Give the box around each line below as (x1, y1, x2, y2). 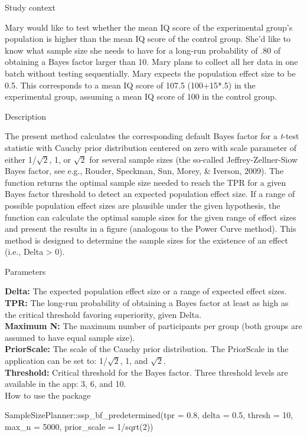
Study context (5, 1, 55, 13)
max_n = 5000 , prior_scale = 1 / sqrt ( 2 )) (5, 420, 153, 432)
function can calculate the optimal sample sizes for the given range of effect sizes (5, 211, 296, 223)
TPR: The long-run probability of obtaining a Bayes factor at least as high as (5, 297, 289, 309)
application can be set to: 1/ (5, 354, 107, 367)
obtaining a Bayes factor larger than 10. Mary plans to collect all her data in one (5, 55, 298, 68)
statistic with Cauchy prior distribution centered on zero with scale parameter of (5, 141, 297, 153)
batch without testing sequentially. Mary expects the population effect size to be (5, 67, 296, 79)
